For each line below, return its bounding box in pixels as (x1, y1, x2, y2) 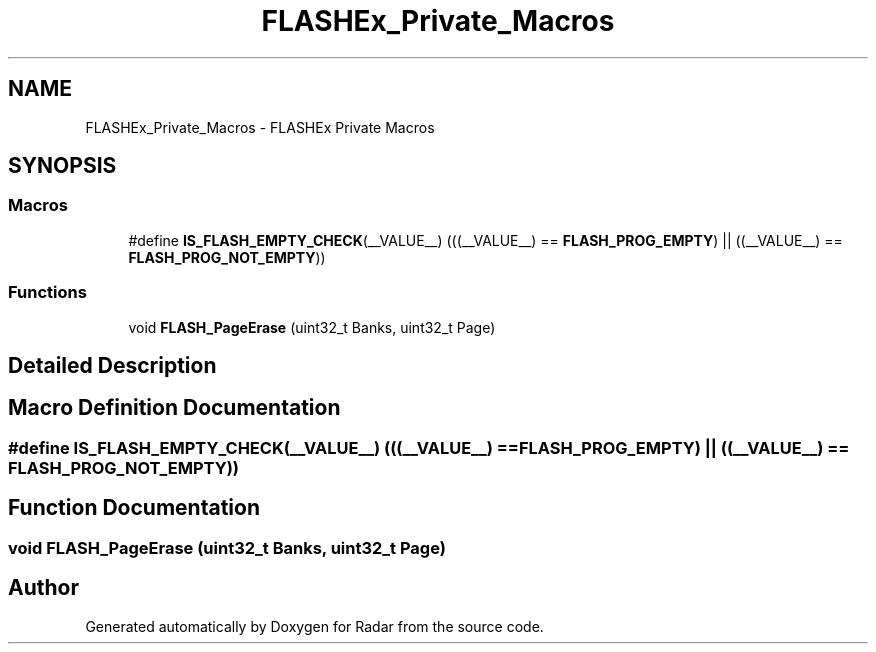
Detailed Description (8, 352, 217, 378)
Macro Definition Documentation (8, 395, 341, 421)
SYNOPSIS (8, 153, 117, 179)
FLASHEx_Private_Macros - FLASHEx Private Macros (85, 118, 435, 136)
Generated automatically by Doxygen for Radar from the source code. (85, 617, 544, 635)
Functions (8, 282, 87, 303)
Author (8, 575, 79, 601)
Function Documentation (8, 495, 260, 521)
